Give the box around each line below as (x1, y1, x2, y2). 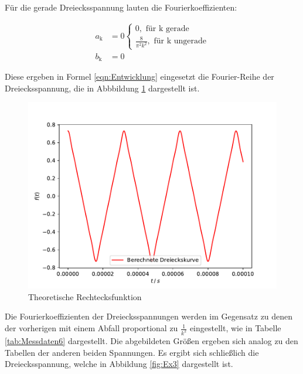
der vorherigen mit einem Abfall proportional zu (5, 322, 178, 334)
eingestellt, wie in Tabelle (189, 322, 281, 334)
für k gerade (145, 24, 189, 33)
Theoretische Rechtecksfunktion (28, 290, 142, 302)
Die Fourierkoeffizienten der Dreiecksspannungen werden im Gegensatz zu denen (5, 310, 293, 322)
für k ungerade (154, 37, 207, 46)
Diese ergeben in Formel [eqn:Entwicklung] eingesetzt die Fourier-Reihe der (5, 70, 274, 83)
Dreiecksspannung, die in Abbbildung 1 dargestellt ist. (5, 81, 200, 94)
